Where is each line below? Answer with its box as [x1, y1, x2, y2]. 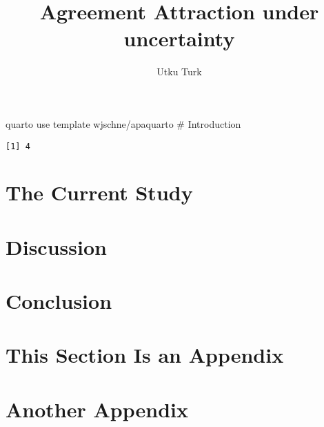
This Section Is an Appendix [6, 341, 284, 369]
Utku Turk [156, 64, 202, 79]
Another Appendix [6, 395, 188, 423]
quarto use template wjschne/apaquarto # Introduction [6, 116, 241, 131]
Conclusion [6, 287, 112, 315]
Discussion [6, 232, 107, 260]
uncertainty [123, 24, 235, 53]
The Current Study [6, 178, 193, 207]
